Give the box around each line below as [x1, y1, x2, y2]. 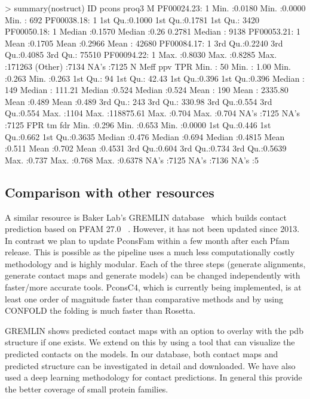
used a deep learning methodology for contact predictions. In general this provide [5, 371, 302, 383]
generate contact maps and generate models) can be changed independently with [5, 269, 300, 282]
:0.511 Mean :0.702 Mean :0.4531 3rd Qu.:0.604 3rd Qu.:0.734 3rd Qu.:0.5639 [5, 142, 287, 154]
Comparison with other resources [5, 183, 214, 201]
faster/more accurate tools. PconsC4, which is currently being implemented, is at [5, 281, 302, 293]
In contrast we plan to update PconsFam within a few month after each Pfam [5, 234, 290, 246]
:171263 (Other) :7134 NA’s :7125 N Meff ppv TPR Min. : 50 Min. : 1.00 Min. [5, 60, 291, 72]
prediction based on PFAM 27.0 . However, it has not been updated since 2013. [5, 222, 300, 235]
